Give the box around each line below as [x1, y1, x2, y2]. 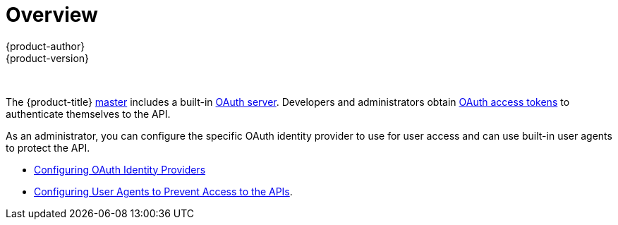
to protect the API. [6, 141, 90, 154]
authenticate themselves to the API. [6, 107, 171, 120]
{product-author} [6, 39, 85, 52]
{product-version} [6, 51, 90, 64]
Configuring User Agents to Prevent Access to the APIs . [34, 185, 293, 197]
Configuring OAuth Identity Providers [34, 163, 206, 176]
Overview [6, 3, 98, 27]
